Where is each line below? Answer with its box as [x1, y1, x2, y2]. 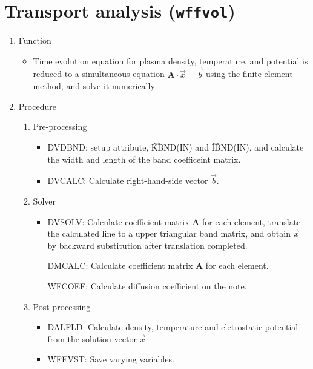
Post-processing [33, 300, 91, 313]
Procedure [18, 100, 56, 112]
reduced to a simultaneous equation [33, 67, 165, 80]
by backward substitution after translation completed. [47, 239, 248, 251]
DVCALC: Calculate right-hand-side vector [47, 174, 208, 187]
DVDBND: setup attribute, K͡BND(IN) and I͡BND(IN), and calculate [47, 141, 304, 154]
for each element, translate [202, 215, 301, 228]
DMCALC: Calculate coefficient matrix [47, 259, 193, 272]
